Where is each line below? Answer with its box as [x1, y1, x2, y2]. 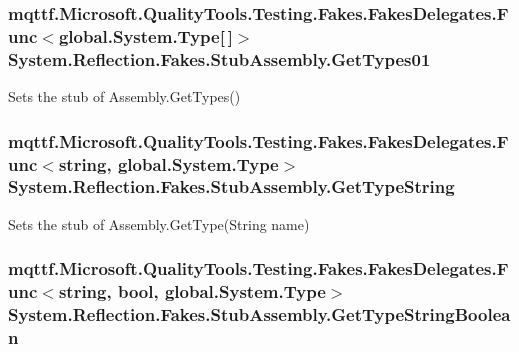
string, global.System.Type [58, 151, 279, 176]
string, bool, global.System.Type [58, 279, 326, 304]
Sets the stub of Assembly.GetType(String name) [8, 213, 310, 234]
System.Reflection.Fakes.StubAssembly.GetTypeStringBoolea [8, 302, 511, 327]
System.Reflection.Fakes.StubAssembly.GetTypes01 [8, 46, 431, 71]
